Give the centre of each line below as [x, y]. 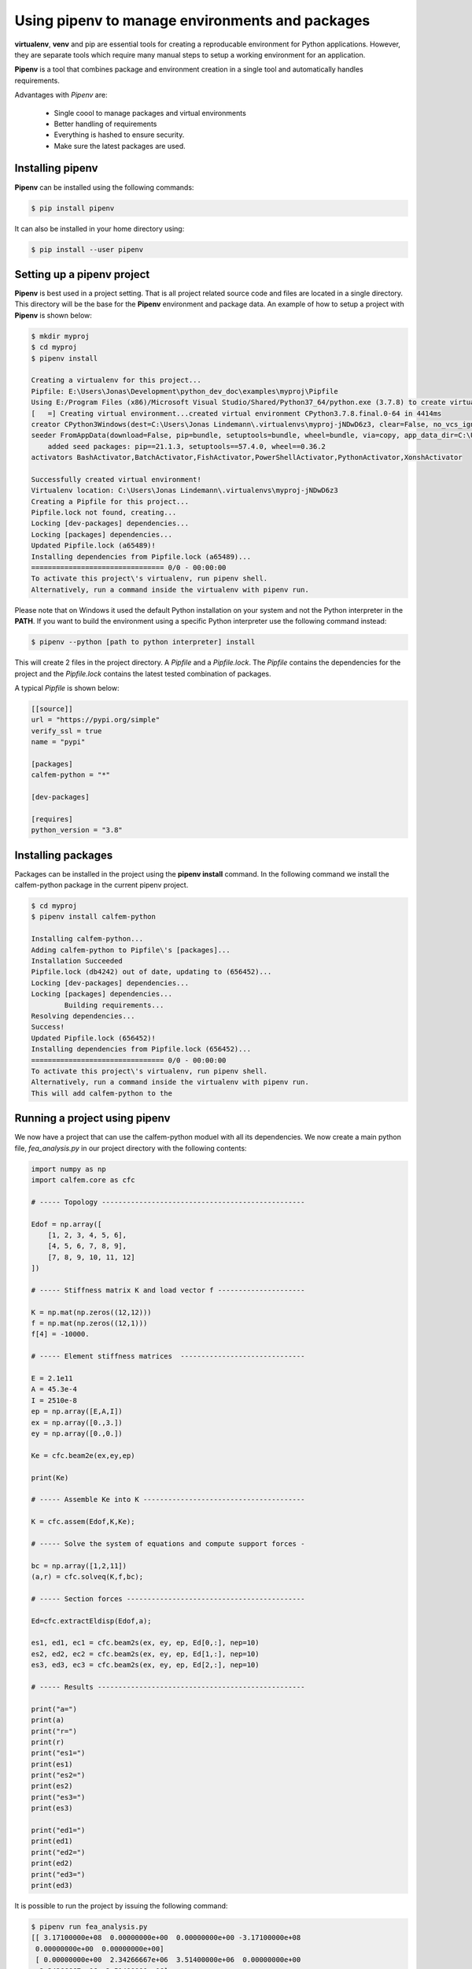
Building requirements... [114, 1005]
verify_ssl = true [66, 731]
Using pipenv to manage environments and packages [192, 20]
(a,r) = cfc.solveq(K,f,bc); [87, 1577]
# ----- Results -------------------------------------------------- [168, 1687]
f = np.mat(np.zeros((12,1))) [89, 1324]
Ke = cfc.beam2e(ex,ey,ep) [83, 1455]
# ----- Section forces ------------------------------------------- [168, 1598]
